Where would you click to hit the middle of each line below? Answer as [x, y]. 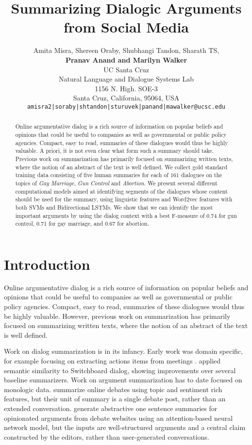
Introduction [47, 264]
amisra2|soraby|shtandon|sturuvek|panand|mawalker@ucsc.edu [126, 107]
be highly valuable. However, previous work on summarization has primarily [117, 316]
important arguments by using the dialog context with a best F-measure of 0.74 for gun [126, 215]
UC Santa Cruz [126, 69]
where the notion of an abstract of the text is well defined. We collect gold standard [121, 167]
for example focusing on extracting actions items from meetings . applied [112, 360]
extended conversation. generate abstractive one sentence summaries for [111, 408]
